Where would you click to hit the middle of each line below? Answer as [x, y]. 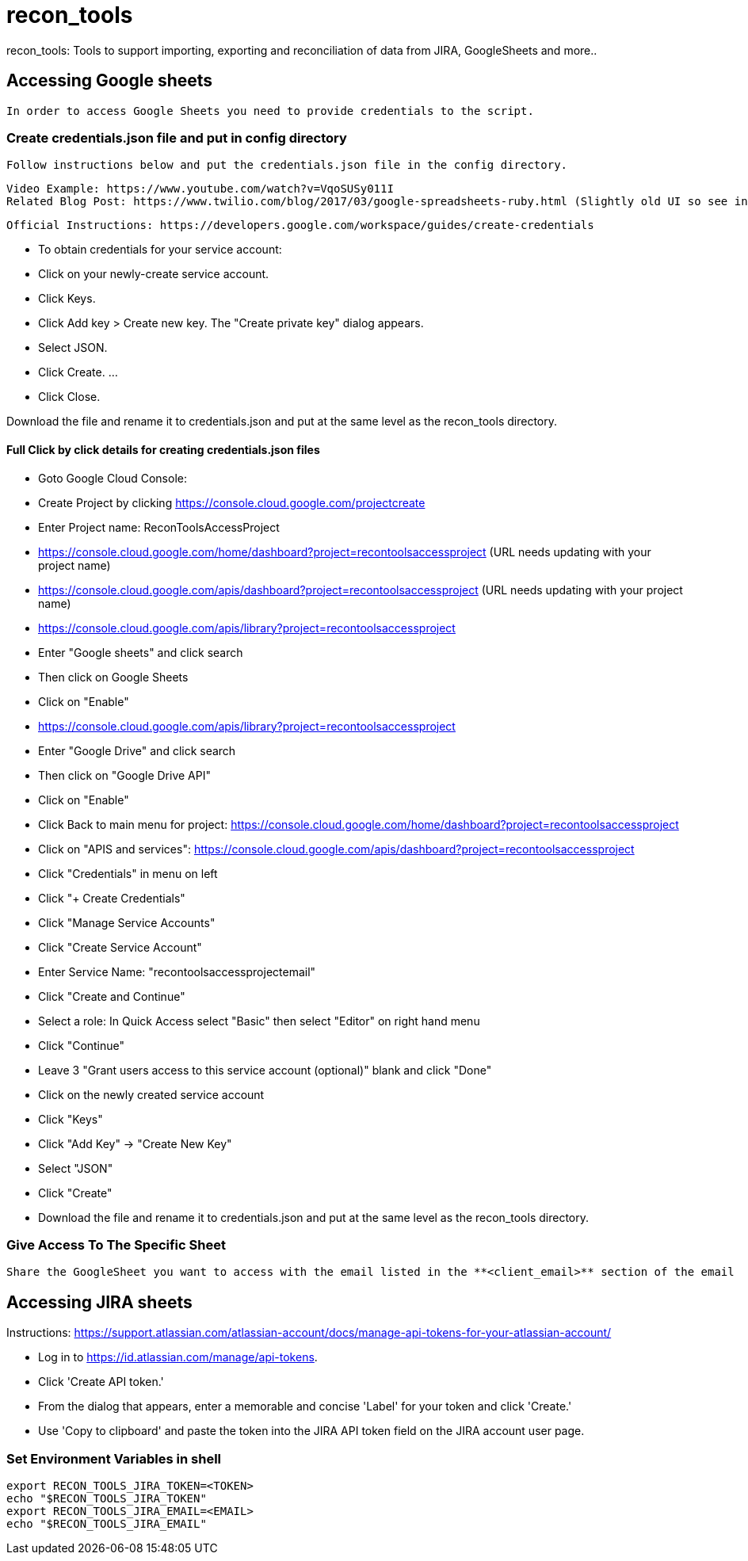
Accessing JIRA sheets [99, 1302]
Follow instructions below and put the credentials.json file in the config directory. [287, 165]
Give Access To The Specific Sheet [116, 1244]
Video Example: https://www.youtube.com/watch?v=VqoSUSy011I [200, 189]
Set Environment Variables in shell [114, 1458]
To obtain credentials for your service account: [160, 250]
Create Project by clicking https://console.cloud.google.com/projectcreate [232, 502]
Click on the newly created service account [151, 1094]
